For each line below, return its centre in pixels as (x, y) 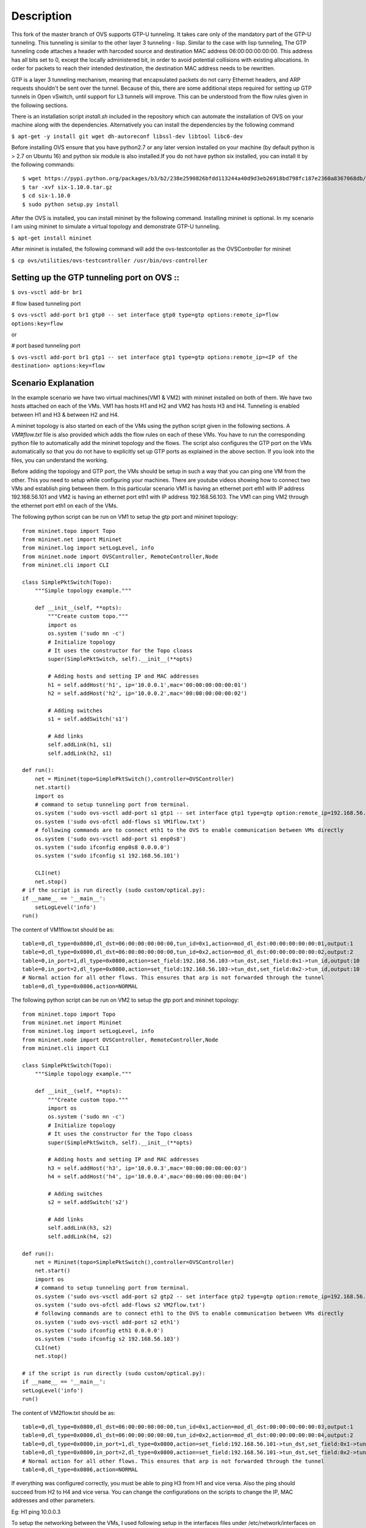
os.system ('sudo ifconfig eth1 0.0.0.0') (99, 1331)
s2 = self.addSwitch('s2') (88, 1202)
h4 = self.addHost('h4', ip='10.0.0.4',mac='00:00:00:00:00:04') (148, 1177)
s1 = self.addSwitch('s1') (88, 719)
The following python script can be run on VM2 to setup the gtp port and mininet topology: (125, 1000)
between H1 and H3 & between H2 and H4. (65, 414)
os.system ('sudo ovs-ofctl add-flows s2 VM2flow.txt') (120, 1305)
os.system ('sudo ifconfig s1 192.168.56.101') (107, 856)
